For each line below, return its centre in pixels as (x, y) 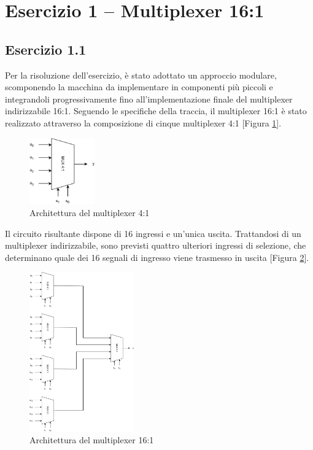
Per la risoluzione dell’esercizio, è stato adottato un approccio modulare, (141, 75)
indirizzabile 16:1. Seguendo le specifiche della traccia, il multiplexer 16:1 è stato (156, 111)
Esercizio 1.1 (46, 49)
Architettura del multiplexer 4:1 (90, 212)
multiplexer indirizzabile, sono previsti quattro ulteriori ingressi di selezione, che (156, 245)
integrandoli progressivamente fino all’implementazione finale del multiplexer (149, 99)
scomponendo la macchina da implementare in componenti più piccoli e (139, 87)
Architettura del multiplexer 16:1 (92, 440)
